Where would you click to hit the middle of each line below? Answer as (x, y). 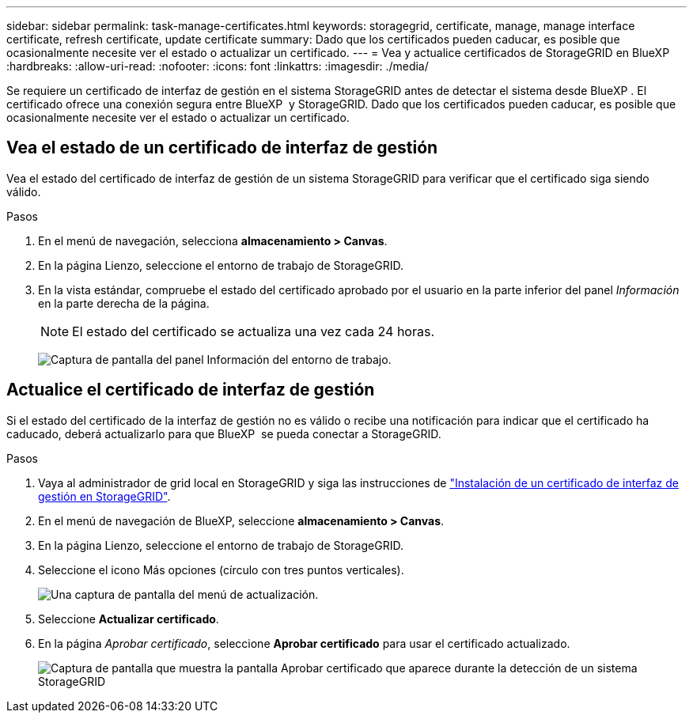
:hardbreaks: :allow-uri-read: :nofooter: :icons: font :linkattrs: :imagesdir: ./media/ (218, 66)
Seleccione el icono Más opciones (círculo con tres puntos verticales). (221, 570)
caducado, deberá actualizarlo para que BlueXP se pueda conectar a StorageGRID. (224, 433)
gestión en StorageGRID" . (104, 496)
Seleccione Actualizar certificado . (129, 619)
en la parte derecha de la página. (124, 303)
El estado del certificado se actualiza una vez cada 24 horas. (254, 331)
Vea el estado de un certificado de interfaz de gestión (222, 148)
